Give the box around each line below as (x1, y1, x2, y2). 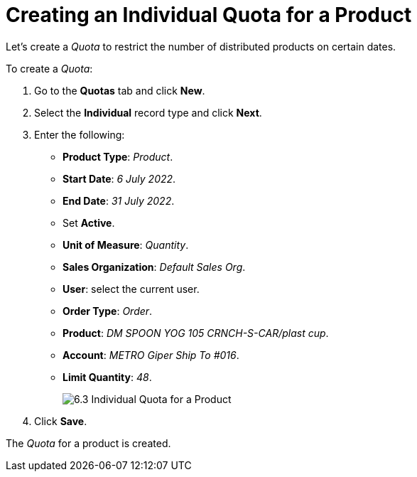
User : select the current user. (63, 282, 200, 295)
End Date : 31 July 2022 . (63, 194, 175, 207)
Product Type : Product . (63, 150, 173, 163)
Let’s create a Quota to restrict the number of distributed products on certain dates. (6, 40, 396, 53)
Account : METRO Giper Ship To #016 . (63, 348, 239, 361)
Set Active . (63, 216, 115, 229)
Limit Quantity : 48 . (63, 370, 152, 383)
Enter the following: (34, 128, 125, 141)
